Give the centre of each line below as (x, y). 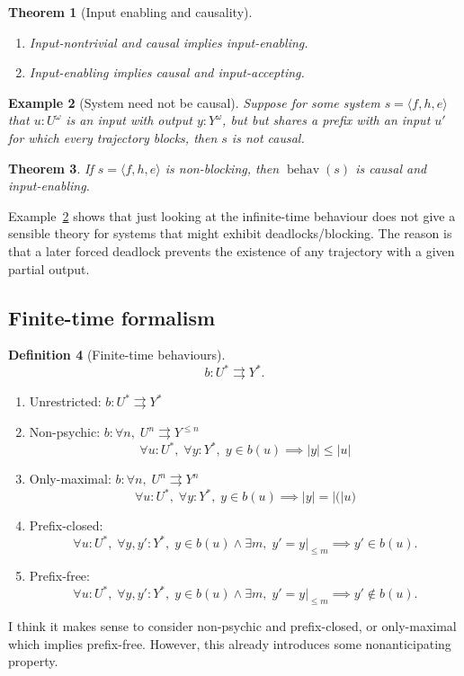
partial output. (49, 268)
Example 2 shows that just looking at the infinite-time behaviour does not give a (232, 215)
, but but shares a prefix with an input (326, 120)
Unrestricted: (65, 401)
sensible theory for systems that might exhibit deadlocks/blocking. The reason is (230, 233)
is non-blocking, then (222, 168)
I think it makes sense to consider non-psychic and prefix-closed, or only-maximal (232, 625)
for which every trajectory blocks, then (113, 137)
